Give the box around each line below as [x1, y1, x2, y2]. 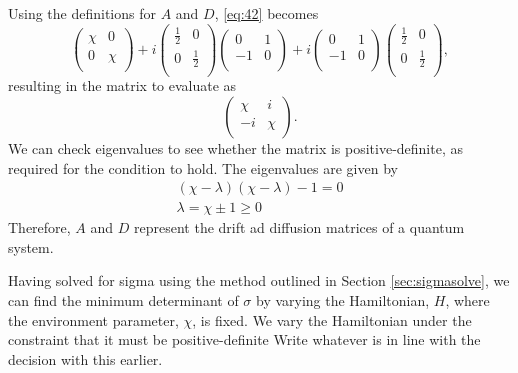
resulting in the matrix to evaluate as [8, 75, 237, 96]
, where [445, 290, 490, 311]
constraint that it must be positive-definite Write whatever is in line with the [8, 329, 481, 350]
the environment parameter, [8, 309, 179, 330]
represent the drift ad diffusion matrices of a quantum [134, 217, 465, 238]
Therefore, [8, 217, 71, 238]
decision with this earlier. [8, 348, 163, 369]
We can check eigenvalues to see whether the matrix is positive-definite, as [8, 138, 463, 159]
